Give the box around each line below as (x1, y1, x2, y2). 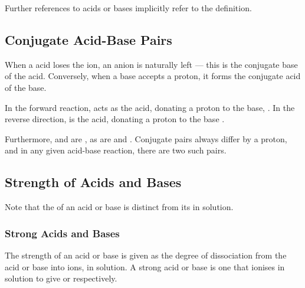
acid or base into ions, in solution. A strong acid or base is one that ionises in (5, 260, 285, 273)
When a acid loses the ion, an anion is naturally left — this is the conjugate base (5, 58, 298, 70)
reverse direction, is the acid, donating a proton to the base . (5, 113, 225, 125)
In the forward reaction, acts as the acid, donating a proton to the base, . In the (5, 101, 295, 113)
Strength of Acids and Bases (5, 173, 182, 191)
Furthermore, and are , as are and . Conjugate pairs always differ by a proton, (5, 132, 287, 145)
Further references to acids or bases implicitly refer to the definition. (5, 2, 252, 14)
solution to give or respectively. (5, 272, 117, 284)
